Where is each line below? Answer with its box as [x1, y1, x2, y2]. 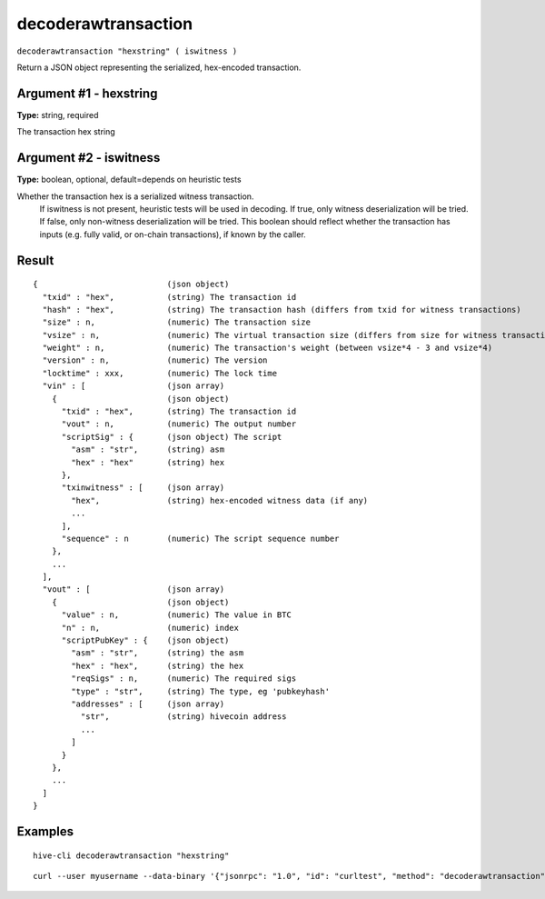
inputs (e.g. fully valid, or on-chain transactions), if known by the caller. [39, 228, 306, 240]
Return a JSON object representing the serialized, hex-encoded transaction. [16, 62, 302, 73]
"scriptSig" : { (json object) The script [61, 432, 282, 442]
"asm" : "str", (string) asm [71, 445, 225, 454]
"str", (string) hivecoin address [80, 712, 287, 722]
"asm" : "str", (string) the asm [71, 648, 244, 658]
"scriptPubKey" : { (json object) [61, 635, 230, 645]
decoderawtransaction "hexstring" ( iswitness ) [16, 45, 238, 56]
